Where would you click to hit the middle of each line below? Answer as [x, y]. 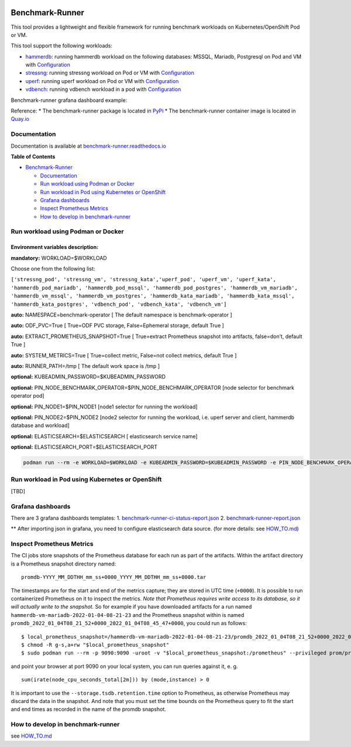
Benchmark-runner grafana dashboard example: [69, 100]
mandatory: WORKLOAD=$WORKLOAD [59, 258]
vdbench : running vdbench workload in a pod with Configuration [103, 89]
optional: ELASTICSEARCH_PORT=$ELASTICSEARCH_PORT [84, 447]
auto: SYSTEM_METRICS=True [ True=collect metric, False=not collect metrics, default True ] [124, 355]
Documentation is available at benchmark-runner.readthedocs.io [88, 146]
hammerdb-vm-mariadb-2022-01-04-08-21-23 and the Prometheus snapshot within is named [128, 615]
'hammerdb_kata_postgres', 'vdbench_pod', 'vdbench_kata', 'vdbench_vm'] [119, 304]
